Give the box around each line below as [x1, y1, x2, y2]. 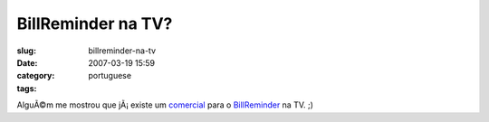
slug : [16, 45, 36, 56]
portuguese [88, 70, 131, 81]
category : [16, 70, 55, 81]
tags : [16, 82, 37, 94]
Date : [16, 57, 38, 68]
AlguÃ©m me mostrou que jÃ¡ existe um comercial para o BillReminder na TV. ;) [16, 99, 314, 110]
